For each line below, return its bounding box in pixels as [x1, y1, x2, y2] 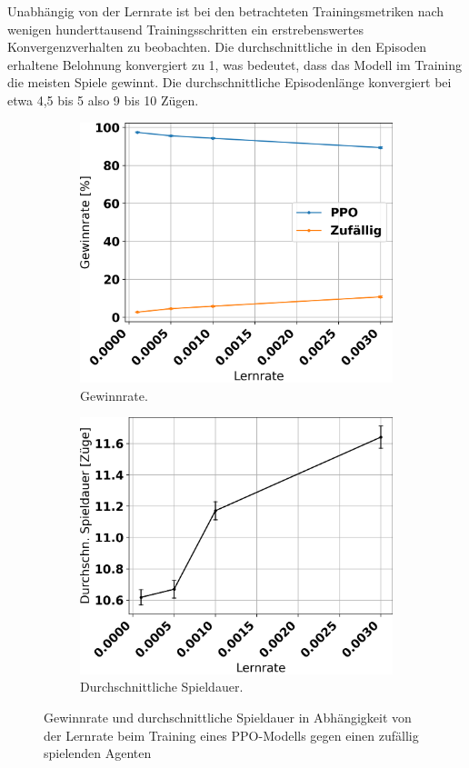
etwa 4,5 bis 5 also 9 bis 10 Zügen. [7, 90, 199, 109]
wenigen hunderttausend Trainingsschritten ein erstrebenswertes [7, 19, 364, 38]
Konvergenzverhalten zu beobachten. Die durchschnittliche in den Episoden [7, 37, 427, 56]
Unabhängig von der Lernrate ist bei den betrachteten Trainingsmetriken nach [7, 2, 444, 20]
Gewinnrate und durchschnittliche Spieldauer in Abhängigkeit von [44, 708, 412, 726]
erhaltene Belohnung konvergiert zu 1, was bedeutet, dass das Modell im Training [7, 55, 462, 74]
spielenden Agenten [44, 743, 152, 763]
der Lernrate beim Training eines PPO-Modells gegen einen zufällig [44, 725, 419, 744]
